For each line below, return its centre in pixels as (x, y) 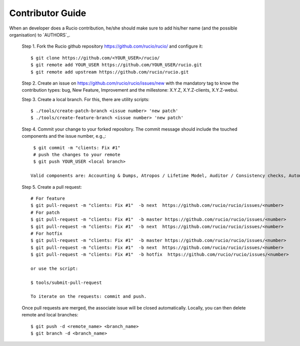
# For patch (45, 212)
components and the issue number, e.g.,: (64, 136)
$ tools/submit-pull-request (66, 282)
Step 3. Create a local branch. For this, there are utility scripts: (85, 99)
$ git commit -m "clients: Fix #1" (77, 147)
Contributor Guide (48, 13)
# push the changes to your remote (77, 155)
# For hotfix (46, 233)
